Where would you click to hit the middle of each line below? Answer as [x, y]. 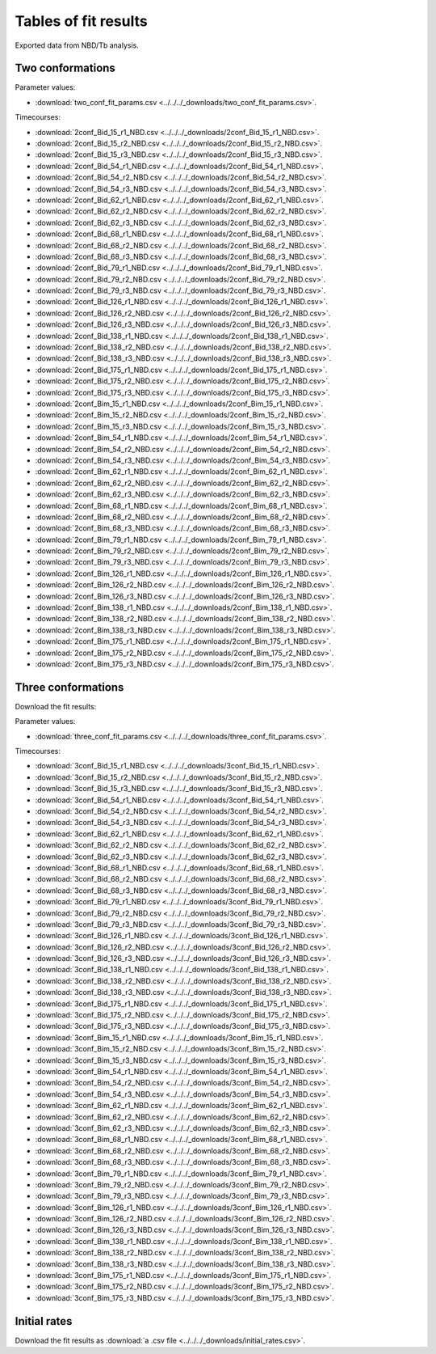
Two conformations [65, 68]
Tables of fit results [82, 21]
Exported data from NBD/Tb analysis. [77, 45]
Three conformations [69, 687]
